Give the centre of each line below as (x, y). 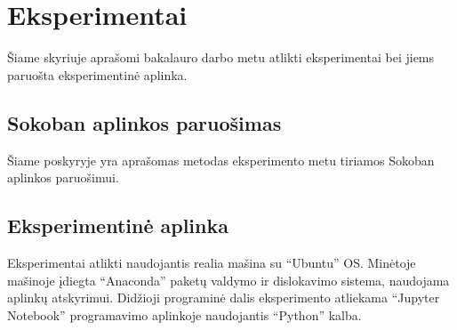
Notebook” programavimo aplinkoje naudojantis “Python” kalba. (184, 314)
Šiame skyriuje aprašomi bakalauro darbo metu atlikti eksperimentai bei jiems (221, 57)
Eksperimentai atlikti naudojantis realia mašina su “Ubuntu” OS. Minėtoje (212, 262)
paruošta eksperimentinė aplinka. (97, 74)
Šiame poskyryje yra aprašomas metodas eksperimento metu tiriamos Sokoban (221, 160)
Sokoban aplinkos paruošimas (144, 122)
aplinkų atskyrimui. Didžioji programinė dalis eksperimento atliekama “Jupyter (224, 298)
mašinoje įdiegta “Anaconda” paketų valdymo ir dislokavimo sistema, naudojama (228, 280)
